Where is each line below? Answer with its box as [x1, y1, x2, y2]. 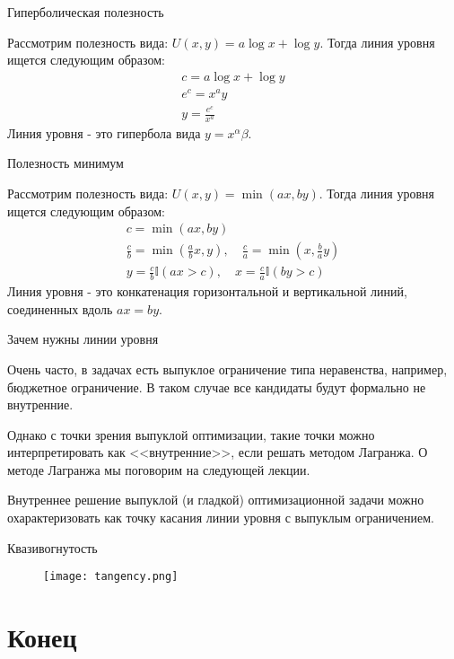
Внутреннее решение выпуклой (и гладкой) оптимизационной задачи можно [7, 490, 424, 509]
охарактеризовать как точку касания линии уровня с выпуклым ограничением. [7, 508, 434, 527]
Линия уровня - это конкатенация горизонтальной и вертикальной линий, [7, 282, 407, 301]
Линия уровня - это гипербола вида [7, 123, 201, 142]
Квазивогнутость [7, 538, 98, 557]
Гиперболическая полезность [7, 3, 164, 21]
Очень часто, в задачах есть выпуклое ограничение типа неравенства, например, [7, 359, 448, 378]
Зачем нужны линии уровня [7, 329, 159, 348]
